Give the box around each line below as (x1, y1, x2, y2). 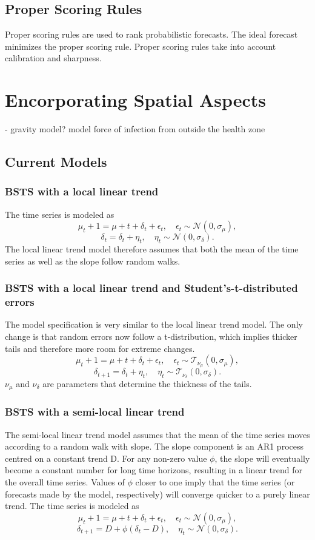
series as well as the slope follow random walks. (5, 254, 181, 267)
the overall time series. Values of (5, 475, 125, 488)
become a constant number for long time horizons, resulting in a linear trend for (5, 464, 302, 476)
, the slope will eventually (214, 451, 310, 464)
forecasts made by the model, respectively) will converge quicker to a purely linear (5, 487, 310, 500)
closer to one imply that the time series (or (135, 475, 295, 488)
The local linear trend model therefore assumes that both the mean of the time (5, 243, 299, 255)
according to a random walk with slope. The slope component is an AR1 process (5, 440, 303, 453)
